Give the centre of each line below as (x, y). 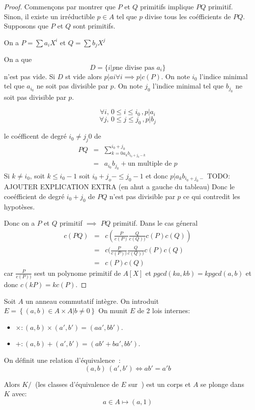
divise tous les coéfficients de (188, 16)
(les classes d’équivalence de (77, 384)
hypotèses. (19, 206)
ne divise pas (135, 68)
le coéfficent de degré (35, 136)
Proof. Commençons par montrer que (60, 6)
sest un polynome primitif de (77, 273)
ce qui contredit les (212, 196)
